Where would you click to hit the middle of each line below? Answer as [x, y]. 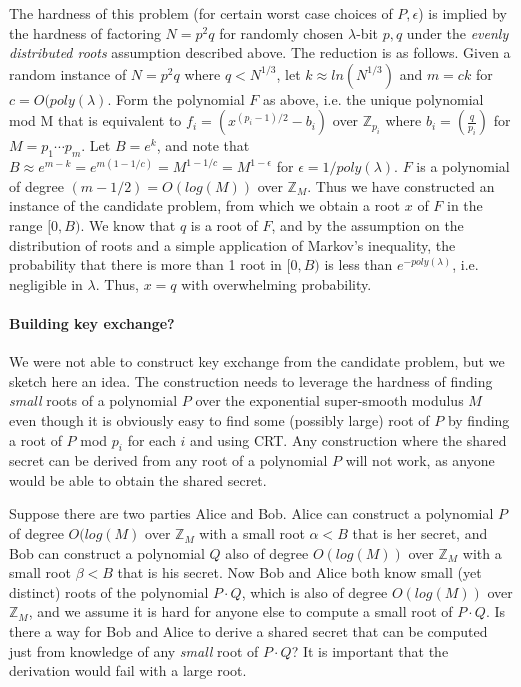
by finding [478, 419]
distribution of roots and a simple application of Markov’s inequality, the [232, 244]
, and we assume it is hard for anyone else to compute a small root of [240, 611]
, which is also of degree [314, 591]
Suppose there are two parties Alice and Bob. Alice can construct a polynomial [251, 513]
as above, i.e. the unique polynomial [373, 98]
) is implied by [463, 13]
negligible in [46, 283]
